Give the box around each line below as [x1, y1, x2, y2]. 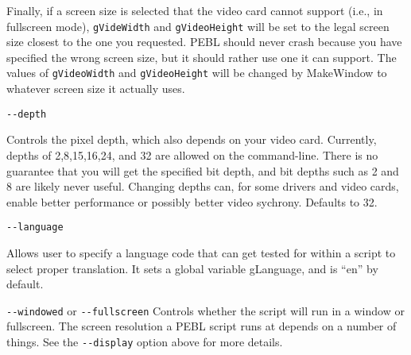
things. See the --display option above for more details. [6, 334, 283, 349]
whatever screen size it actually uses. [6, 80, 185, 97]
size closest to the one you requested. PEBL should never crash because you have [6, 33, 402, 50]
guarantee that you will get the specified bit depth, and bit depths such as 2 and [6, 162, 399, 179]
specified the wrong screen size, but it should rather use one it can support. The [6, 48, 397, 65]
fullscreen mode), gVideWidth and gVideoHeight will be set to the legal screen [6, 17, 390, 34]
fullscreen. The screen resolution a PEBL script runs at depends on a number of [6, 318, 397, 334]
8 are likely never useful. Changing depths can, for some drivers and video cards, [6, 178, 399, 195]
